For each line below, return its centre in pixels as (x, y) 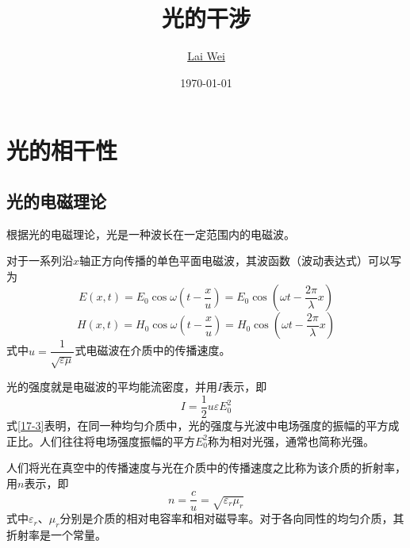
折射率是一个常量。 (56, 535)
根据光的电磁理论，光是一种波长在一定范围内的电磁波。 (151, 234)
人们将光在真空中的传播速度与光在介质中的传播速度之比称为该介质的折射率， (206, 468)
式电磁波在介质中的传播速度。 (153, 350)
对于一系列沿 (40, 261)
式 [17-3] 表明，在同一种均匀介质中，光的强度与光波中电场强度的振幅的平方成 (203, 425)
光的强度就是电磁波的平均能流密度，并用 (112, 387)
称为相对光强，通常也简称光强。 (291, 441)
